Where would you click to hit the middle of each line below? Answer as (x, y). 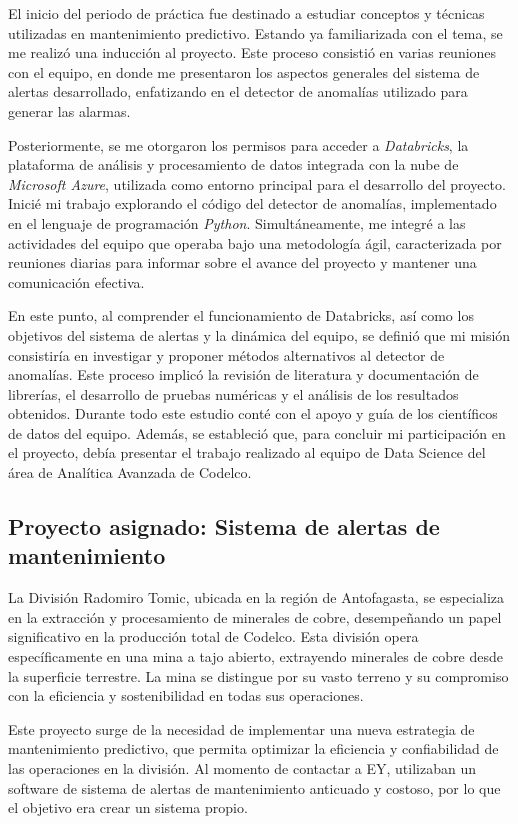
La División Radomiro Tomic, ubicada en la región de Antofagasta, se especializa (256, 597)
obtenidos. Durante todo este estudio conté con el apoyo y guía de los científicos (253, 413)
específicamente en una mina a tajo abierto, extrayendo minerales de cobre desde (256, 656)
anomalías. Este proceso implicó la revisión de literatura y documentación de (243, 374)
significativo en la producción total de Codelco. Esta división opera (213, 636)
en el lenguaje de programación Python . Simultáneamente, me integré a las (237, 222)
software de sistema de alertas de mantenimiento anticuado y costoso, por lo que (254, 787)
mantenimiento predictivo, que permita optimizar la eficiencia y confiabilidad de (253, 748)
